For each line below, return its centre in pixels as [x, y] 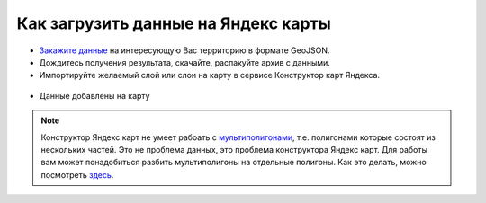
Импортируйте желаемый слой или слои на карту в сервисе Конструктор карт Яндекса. [210, 75]
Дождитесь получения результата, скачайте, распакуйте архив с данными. [184, 62]
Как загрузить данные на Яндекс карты [174, 23]
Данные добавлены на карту [94, 95]
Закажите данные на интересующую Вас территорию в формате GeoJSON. [184, 50]
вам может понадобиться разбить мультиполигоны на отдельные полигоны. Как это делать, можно [234, 163]
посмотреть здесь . [77, 174]
